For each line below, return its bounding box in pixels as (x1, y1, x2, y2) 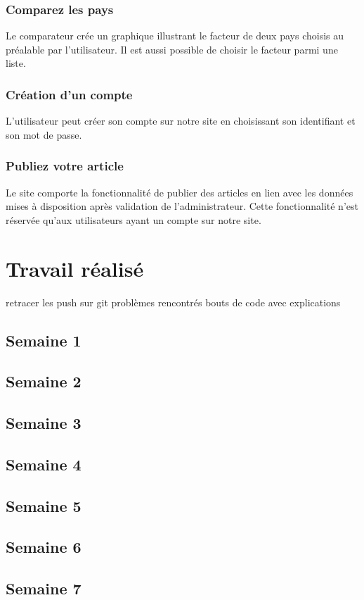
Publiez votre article (6, 157, 124, 175)
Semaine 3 (6, 412, 82, 434)
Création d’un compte (6, 85, 133, 103)
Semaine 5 (6, 494, 82, 516)
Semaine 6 (6, 536, 82, 558)
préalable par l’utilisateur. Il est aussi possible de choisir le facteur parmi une (6, 42, 338, 56)
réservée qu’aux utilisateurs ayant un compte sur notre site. (6, 212, 261, 227)
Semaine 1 (6, 329, 82, 351)
